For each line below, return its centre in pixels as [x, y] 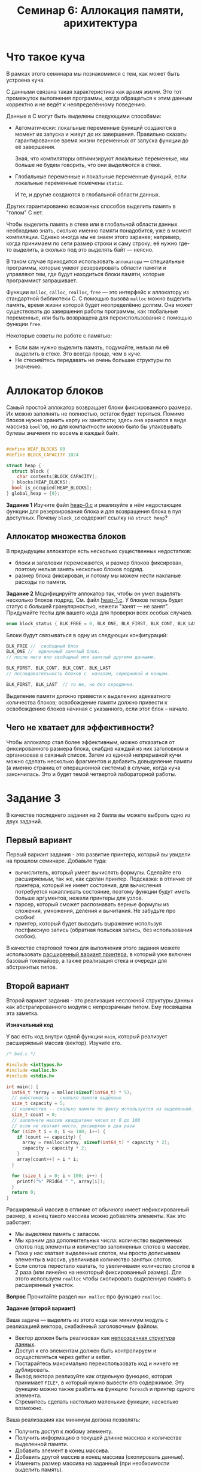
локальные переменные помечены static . [69, 183]
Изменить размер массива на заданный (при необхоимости [92, 1464]
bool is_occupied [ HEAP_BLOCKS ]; [52, 488]
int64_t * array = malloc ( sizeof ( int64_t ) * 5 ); [72, 1092]
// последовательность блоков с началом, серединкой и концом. [88, 674]
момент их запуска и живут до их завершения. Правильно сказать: [101, 134]
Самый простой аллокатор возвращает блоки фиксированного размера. [99, 407]
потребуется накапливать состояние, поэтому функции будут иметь [102, 892]
